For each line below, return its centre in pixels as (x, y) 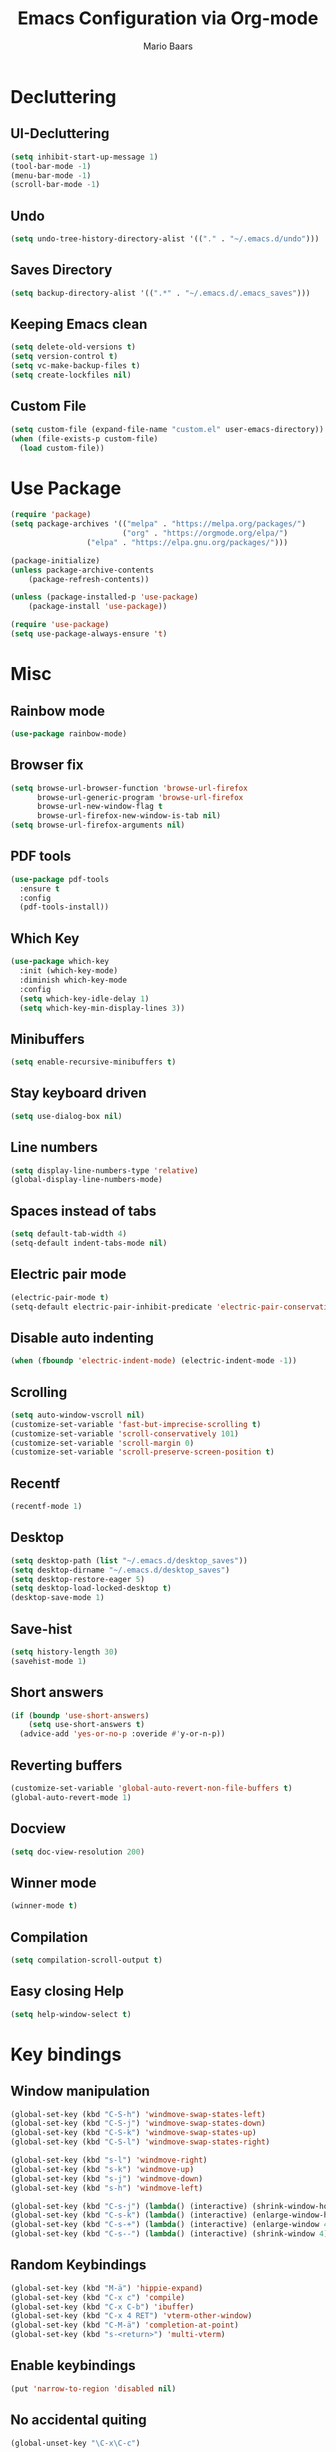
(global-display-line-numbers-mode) (86, 1180)
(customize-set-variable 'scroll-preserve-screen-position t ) (142, 1452)
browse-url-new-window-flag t (99, 807)
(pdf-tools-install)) (64, 907)
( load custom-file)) (62, 448)
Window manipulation (80, 2091)
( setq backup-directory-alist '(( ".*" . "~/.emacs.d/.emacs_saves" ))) (160, 293)
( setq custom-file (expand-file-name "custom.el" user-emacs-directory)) (167, 429)
